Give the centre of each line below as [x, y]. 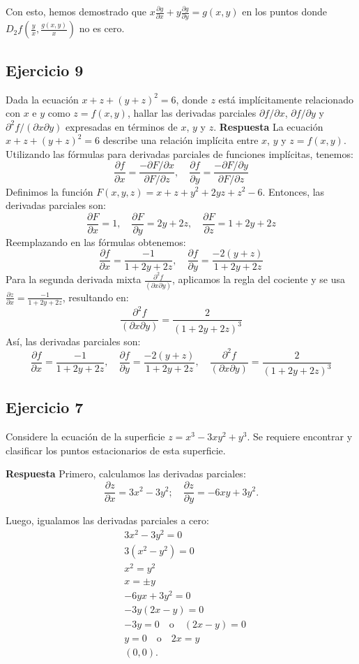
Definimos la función [49, 191]
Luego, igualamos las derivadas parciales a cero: [107, 520]
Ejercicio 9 [45, 70]
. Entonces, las [293, 191]
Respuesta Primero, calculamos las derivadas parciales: [126, 474]
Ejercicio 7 [45, 407]
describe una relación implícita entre [181, 140]
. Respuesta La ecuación [268, 126]
